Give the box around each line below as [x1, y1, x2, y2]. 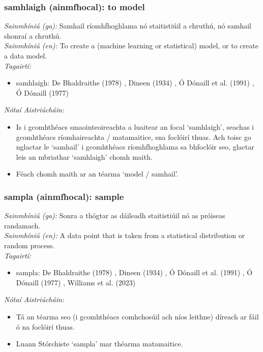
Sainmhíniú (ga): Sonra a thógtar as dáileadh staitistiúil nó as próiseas [4, 210, 225, 221]
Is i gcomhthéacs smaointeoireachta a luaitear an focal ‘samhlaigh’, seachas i [16, 121, 254, 132]
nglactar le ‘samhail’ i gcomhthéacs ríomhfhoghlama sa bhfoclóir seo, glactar [16, 141, 254, 152]
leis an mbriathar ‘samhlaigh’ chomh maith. [16, 151, 153, 162]
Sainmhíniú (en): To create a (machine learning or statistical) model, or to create [4, 40, 258, 51]
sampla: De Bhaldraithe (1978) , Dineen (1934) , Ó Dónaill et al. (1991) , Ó [16, 267, 253, 278]
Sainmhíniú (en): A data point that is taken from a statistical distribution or [4, 230, 245, 241]
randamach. [4, 220, 41, 230]
